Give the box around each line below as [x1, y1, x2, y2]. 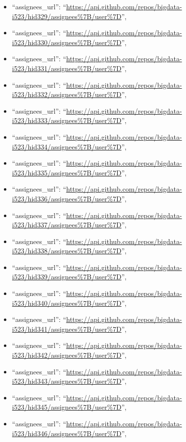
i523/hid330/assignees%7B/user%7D [12, 37, 122, 47]
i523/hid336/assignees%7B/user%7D [12, 193, 122, 203]
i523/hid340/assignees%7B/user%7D [12, 297, 122, 308]
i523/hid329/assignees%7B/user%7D [12, 11, 122, 21]
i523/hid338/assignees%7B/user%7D [12, 246, 122, 256]
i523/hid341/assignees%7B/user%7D [12, 323, 122, 334]
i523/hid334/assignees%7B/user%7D [12, 141, 122, 151]
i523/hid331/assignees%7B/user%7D [12, 63, 122, 73]
